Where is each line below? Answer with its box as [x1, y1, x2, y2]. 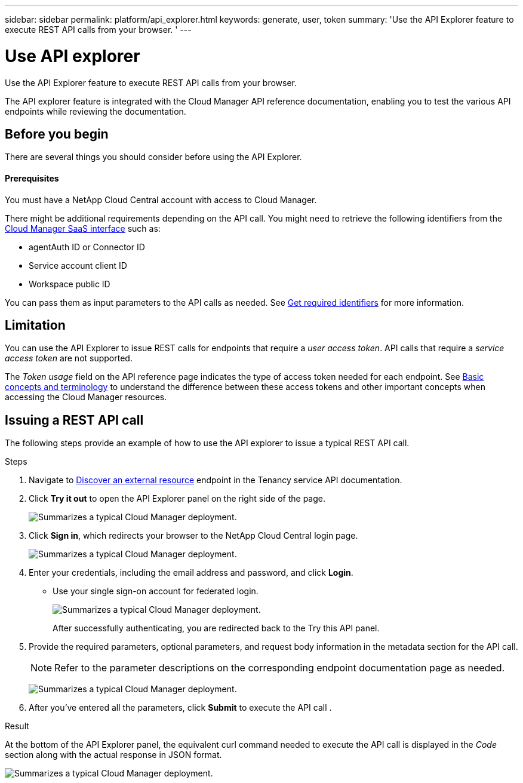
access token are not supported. [5, 353, 133, 364]
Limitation [5, 317, 66, 333]
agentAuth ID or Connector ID [29, 241, 145, 252]
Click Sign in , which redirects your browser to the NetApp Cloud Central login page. [29, 530, 358, 541]
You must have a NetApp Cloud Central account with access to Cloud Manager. [5, 194, 317, 205]
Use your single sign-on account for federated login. [53, 586, 259, 597]
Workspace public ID [29, 278, 110, 289]
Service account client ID [29, 260, 127, 271]
